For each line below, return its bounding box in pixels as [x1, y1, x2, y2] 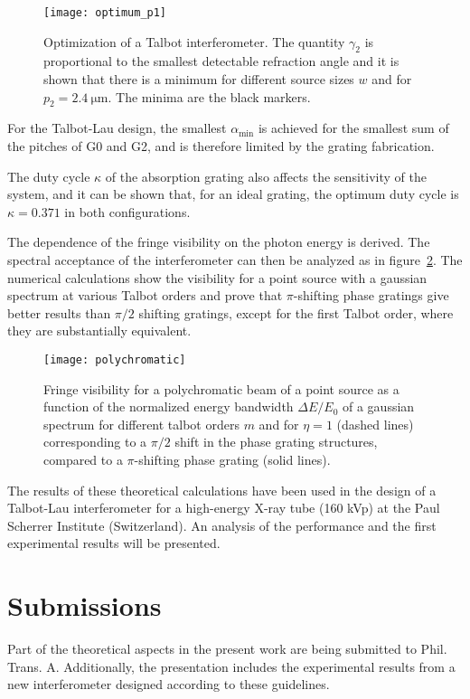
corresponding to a [43, 432, 147, 451]
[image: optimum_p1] [43, 6, 167, 19]
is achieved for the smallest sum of [258, 118, 449, 137]
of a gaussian [343, 397, 415, 416]
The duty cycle [7, 166, 90, 185]
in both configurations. [64, 202, 191, 221]
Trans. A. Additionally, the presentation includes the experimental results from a [7, 656, 456, 675]
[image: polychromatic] [43, 353, 186, 366]
